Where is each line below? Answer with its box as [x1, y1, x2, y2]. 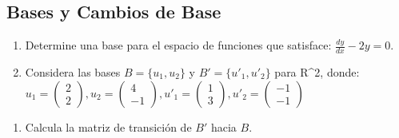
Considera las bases [25, 64, 121, 81]
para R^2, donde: [274, 64, 360, 81]
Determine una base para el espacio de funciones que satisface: [25, 37, 332, 53]
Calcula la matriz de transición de [25, 118, 192, 135]
